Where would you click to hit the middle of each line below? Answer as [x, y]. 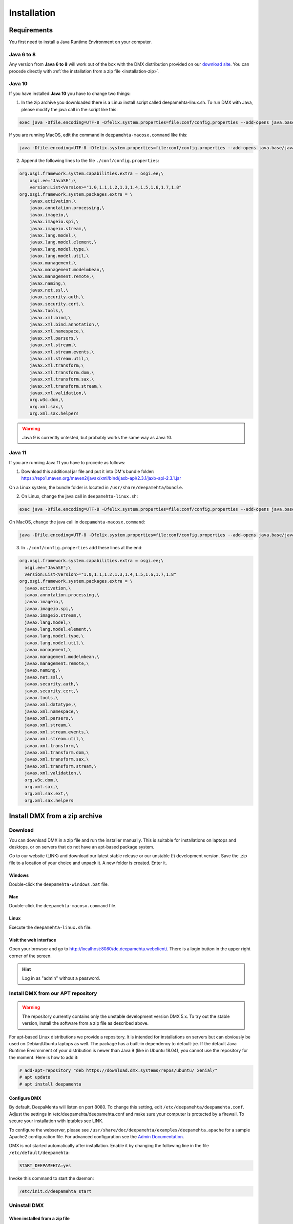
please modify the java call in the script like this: [70, 109]
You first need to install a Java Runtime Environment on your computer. [81, 42]
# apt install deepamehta [50, 1084]
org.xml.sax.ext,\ [46, 794]
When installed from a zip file [39, 1218]
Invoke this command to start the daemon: [52, 1178]
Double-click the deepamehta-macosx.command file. [63, 906]
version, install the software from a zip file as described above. [85, 1023]
